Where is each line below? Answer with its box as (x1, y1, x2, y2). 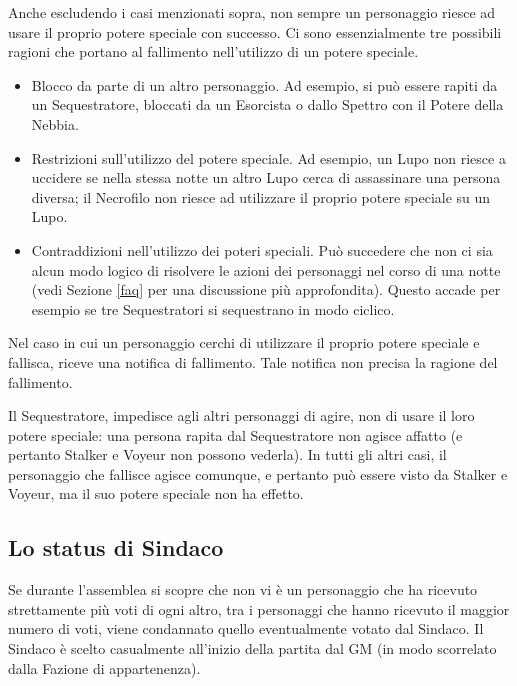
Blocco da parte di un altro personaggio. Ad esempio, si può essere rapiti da (31, 74, 498, 95)
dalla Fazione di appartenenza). (8, 657, 201, 678)
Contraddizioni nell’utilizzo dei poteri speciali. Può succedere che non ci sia (31, 239, 493, 260)
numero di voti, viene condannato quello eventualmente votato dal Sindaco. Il (8, 618, 484, 639)
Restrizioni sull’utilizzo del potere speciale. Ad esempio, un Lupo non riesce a (31, 147, 506, 168)
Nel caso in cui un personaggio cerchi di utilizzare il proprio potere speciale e (8, 332, 480, 353)
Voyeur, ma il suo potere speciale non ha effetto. (8, 483, 304, 504)
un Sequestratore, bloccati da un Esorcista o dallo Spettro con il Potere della (31, 94, 504, 115)
